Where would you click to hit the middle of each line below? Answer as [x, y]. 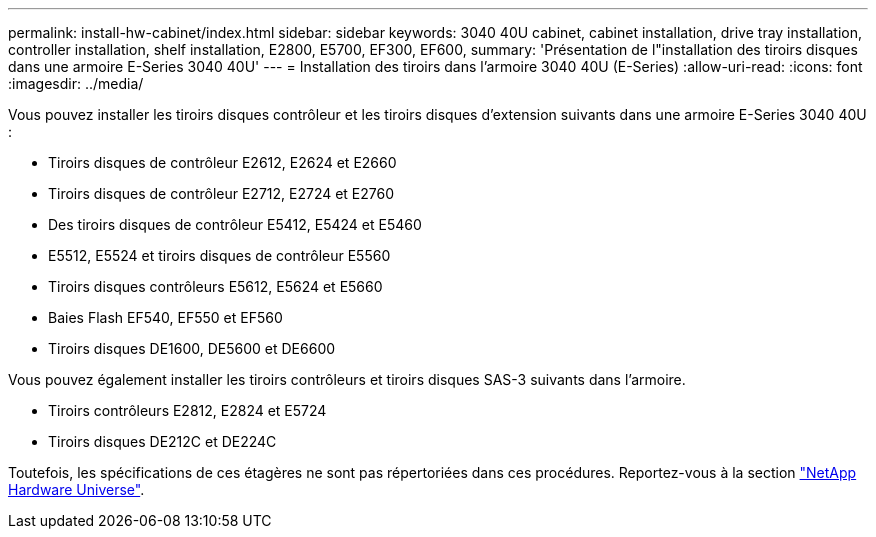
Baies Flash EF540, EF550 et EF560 [165, 317]
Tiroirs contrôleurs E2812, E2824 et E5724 [187, 410]
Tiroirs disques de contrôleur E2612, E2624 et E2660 [222, 162]
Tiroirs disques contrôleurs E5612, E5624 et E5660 [215, 286]
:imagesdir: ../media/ [76, 83]
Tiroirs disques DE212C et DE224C [162, 441]
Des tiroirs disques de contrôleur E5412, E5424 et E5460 [235, 224]
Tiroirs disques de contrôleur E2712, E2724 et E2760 [221, 193]
